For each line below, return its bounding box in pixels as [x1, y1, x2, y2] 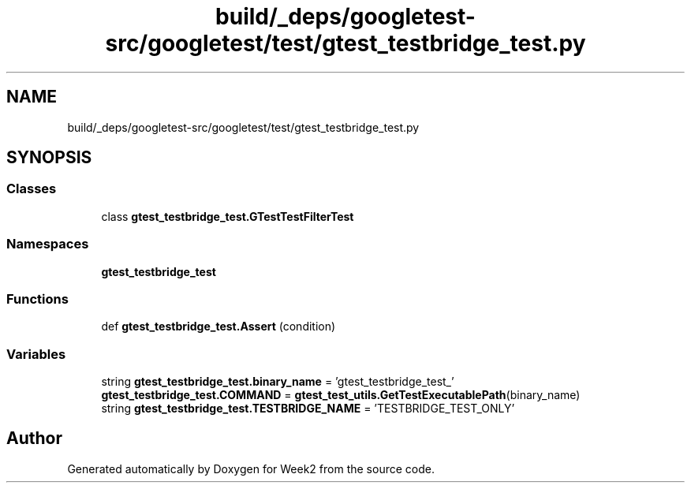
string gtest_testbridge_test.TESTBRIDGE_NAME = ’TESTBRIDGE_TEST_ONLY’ [101, 401, 515, 416]
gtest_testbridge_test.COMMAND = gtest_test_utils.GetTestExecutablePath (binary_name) [101, 388, 581, 402]
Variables [6, 345, 66, 362]
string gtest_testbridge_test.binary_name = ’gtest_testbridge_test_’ [101, 375, 454, 389]
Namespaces [6, 236, 89, 252]
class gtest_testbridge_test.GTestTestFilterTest [101, 209, 354, 223]
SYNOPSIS [6, 147, 92, 168]
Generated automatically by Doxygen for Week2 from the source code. [67, 461, 435, 476]
